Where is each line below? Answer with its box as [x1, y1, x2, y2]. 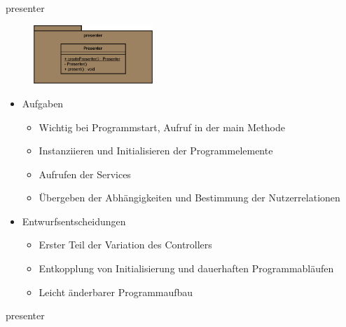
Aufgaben [22, 95, 64, 110]
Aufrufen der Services [39, 166, 131, 181]
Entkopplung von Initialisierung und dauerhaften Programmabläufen [39, 261, 334, 276]
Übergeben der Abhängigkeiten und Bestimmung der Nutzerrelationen [39, 190, 340, 205]
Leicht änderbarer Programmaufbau [39, 284, 193, 299]
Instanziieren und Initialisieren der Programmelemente [39, 143, 273, 158]
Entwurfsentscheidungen [22, 213, 126, 228]
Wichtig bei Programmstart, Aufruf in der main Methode [39, 119, 285, 134]
